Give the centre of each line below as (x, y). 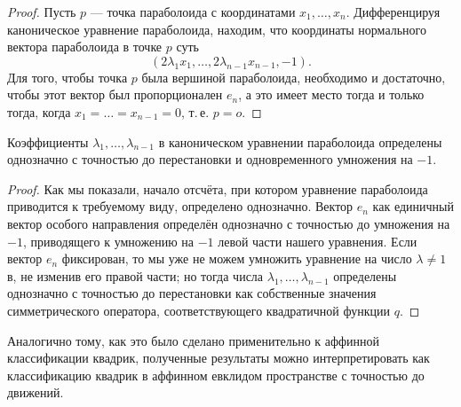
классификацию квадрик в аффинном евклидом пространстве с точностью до (216, 375)
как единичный (413, 206)
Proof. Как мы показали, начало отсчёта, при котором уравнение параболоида (218, 188)
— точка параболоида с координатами (193, 12)
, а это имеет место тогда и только (331, 94)
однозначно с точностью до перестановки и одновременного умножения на (210, 159)
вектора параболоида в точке (85, 47)
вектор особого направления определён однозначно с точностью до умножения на (229, 223)
